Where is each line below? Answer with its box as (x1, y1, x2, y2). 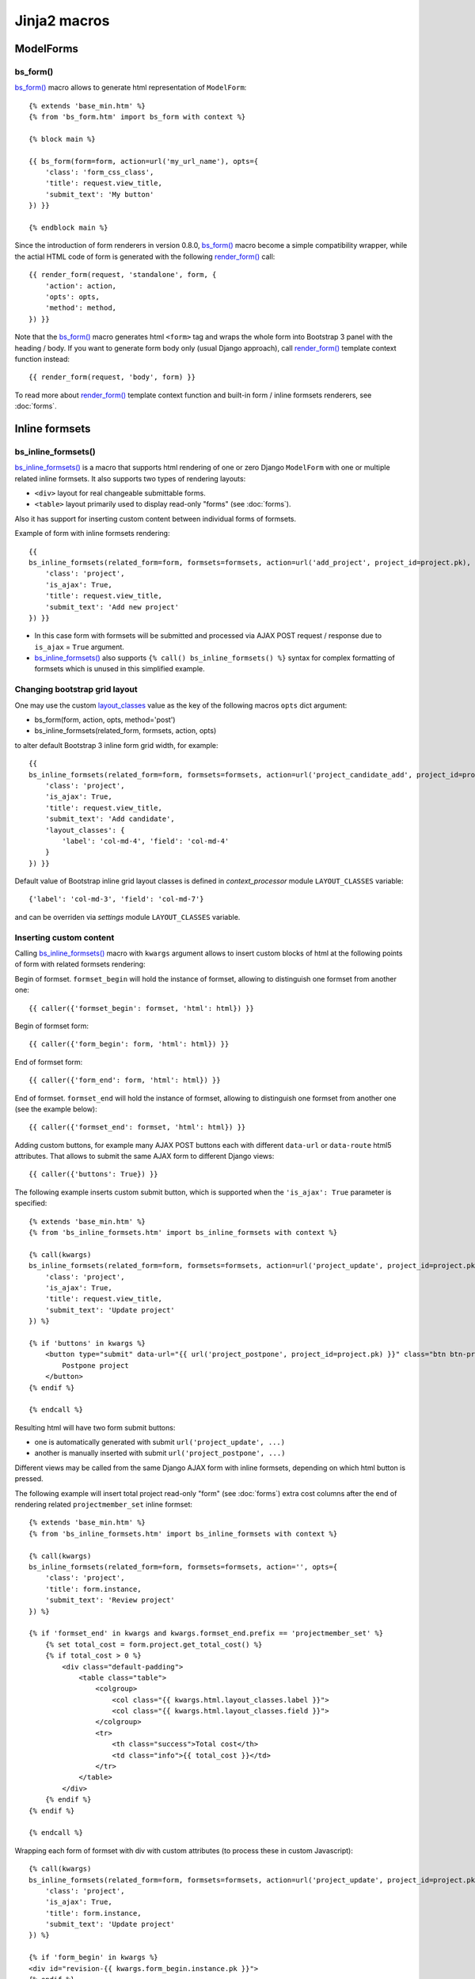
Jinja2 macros (14, 12, 110, 29)
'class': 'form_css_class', (44, 168, 154, 177)
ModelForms (14, 42, 79, 55)
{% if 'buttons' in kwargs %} (28, 1339, 146, 1347)
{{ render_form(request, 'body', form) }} (28, 373, 196, 382)
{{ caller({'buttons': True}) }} (28, 1170, 158, 1179)
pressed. (14, 1474, 44, 1483)
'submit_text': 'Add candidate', (44, 815, 176, 823)
